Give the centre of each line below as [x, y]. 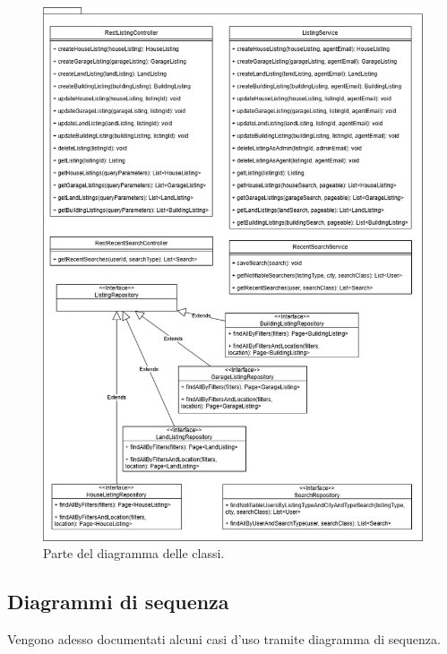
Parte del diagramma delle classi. [134, 553]
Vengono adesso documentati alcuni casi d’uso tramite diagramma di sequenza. [224, 638]
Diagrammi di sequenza [118, 602]
